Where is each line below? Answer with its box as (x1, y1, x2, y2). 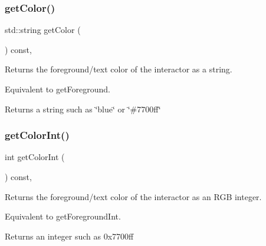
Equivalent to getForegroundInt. (5, 210, 121, 222)
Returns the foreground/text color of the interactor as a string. (5, 63, 232, 75)
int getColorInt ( (5, 151, 65, 163)
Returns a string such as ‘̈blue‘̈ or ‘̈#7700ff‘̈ (5, 102, 161, 115)
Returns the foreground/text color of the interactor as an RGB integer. (5, 190, 262, 202)
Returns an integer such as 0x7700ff (5, 230, 134, 242)
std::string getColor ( (5, 24, 81, 36)
